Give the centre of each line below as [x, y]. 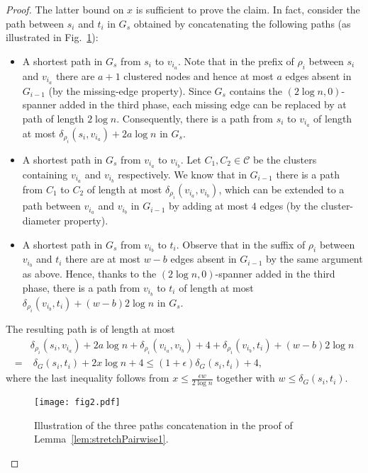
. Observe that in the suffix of [241, 244]
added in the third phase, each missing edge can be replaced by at [203, 104]
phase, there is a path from [81, 287]
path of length [53, 118]
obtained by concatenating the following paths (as [242, 23]
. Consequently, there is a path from [195, 118]
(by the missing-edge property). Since [130, 90]
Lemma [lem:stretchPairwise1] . [101, 439]
